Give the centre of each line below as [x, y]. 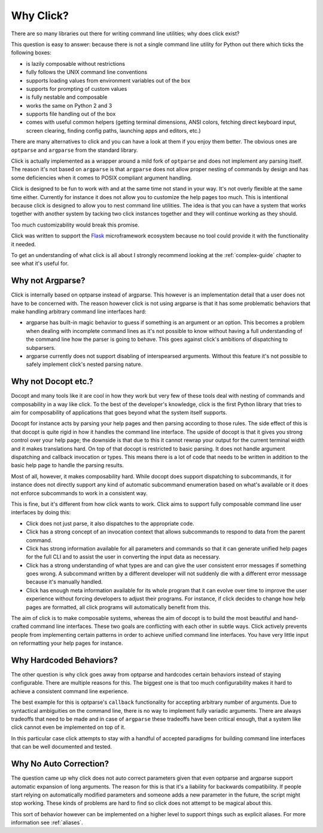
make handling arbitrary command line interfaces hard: [79, 312]
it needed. [23, 244]
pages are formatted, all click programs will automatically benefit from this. [118, 607]
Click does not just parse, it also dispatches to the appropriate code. [110, 523]
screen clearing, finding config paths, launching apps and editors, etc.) [113, 130]
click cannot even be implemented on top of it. [68, 727]
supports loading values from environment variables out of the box [108, 80]
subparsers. [41, 347]
